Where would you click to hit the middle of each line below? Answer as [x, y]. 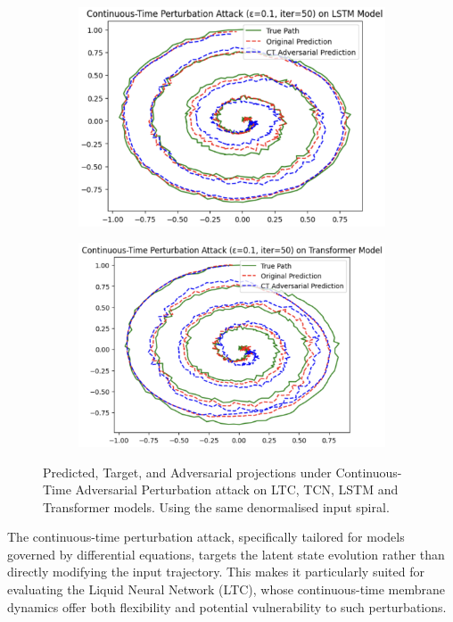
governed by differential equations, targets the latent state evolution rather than [226, 554]
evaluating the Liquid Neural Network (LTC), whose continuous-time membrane [226, 589]
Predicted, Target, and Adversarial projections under [187, 472]
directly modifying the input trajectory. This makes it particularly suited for [216, 572]
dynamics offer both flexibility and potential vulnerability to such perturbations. [227, 606]
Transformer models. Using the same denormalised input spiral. [216, 506]
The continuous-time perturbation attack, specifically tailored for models [206, 537]
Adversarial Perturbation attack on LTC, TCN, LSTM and [237, 489]
